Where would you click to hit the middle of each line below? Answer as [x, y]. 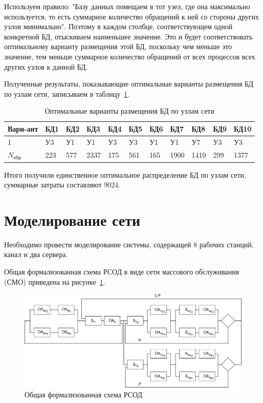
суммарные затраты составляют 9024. [62, 185]
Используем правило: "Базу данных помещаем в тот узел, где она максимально [127, 6]
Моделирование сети [72, 219]
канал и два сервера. [36, 254]
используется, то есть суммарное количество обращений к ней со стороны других [131, 16]
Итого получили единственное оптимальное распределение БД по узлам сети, [125, 174]
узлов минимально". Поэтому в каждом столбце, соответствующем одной [118, 26]
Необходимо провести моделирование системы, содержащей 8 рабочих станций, [129, 244]
